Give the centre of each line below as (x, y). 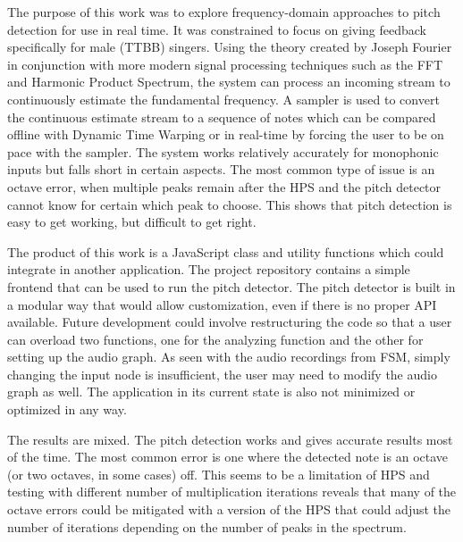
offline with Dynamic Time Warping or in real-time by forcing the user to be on (226, 134)
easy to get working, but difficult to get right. (132, 222)
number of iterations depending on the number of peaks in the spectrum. (207, 526)
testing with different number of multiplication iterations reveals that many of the (232, 492)
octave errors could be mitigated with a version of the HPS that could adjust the (229, 509)
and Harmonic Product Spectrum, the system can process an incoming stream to (229, 82)
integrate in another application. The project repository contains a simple (209, 269)
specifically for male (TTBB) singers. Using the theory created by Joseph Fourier (230, 47)
